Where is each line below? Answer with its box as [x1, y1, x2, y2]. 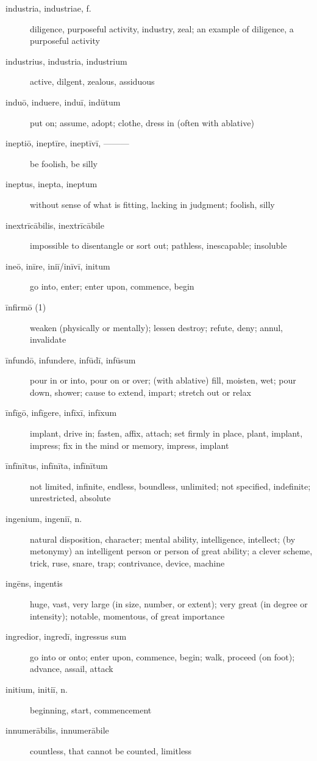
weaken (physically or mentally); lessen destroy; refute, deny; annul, [30, 321, 283, 334]
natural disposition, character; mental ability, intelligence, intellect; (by [30, 532, 296, 545]
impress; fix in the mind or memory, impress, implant [30, 438, 229, 451]
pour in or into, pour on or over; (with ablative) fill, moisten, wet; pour [30, 374, 296, 387]
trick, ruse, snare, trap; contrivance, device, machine [30, 556, 225, 569]
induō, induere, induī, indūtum [5, 95, 121, 108]
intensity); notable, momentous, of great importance [30, 609, 225, 622]
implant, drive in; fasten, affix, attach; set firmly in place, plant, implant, [30, 427, 303, 440]
